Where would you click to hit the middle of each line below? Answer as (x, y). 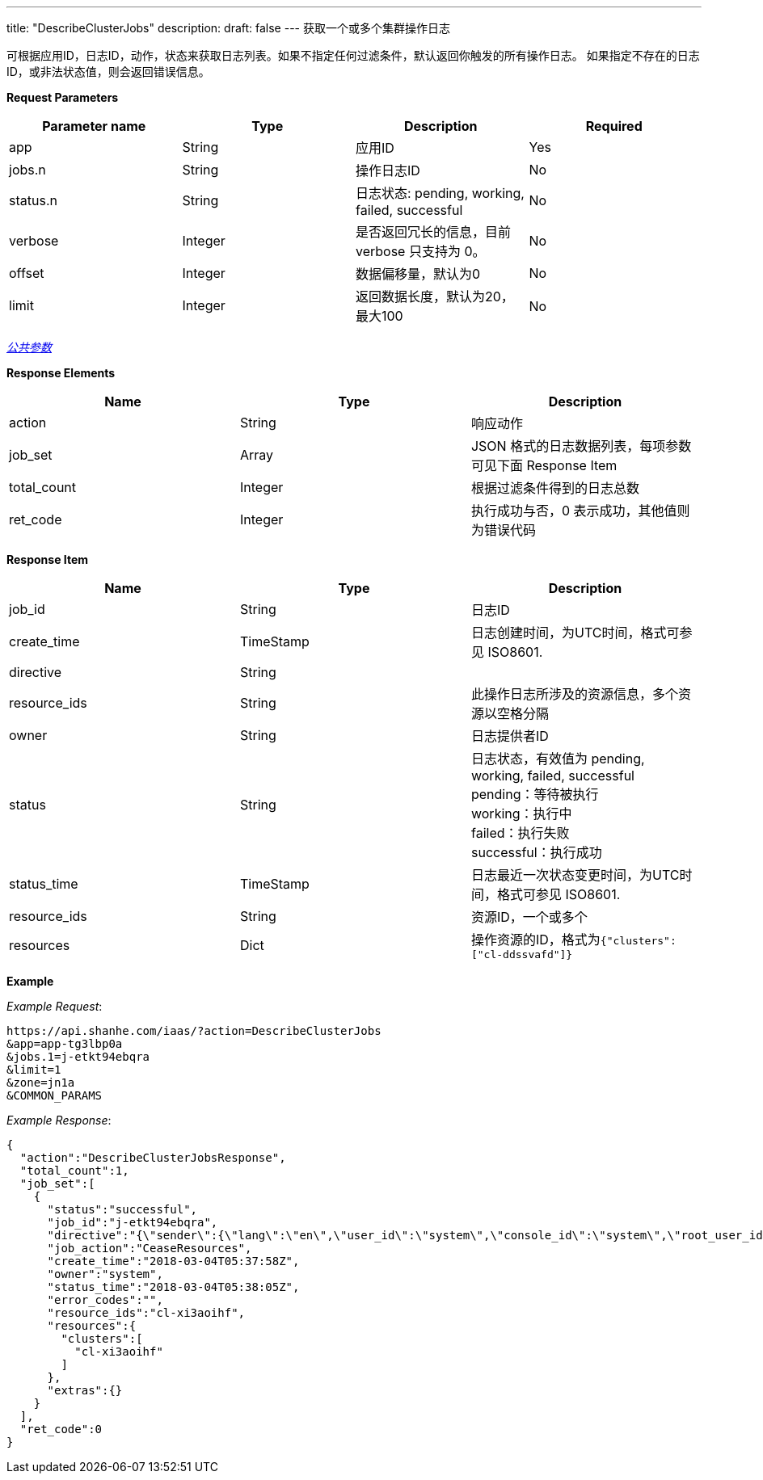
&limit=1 (34, 1070)
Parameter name (94, 126)
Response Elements (61, 373)
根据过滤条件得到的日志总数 (555, 488)
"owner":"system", (105, 1274)
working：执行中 (521, 814)
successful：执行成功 (536, 852)
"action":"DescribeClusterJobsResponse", (153, 1158)
